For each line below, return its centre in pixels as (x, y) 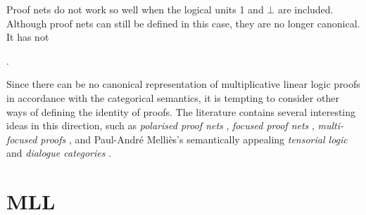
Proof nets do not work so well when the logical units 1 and (135, 9)
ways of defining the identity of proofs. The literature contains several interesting (181, 111)
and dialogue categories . (59, 153)
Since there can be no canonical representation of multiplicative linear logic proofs (183, 84)
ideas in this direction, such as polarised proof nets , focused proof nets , (160, 125)
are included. (305, 9)
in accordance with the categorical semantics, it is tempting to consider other (173, 97)
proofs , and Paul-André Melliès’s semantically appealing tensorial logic (194, 139)
